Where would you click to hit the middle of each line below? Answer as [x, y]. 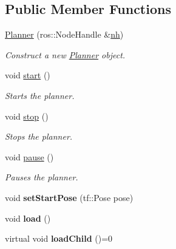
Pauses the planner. [42, 177]
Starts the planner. [40, 95]
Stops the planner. [39, 136]
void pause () [29, 156]
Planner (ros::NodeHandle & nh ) [64, 34]
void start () [28, 75]
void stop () [27, 116]
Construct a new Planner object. [65, 54]
